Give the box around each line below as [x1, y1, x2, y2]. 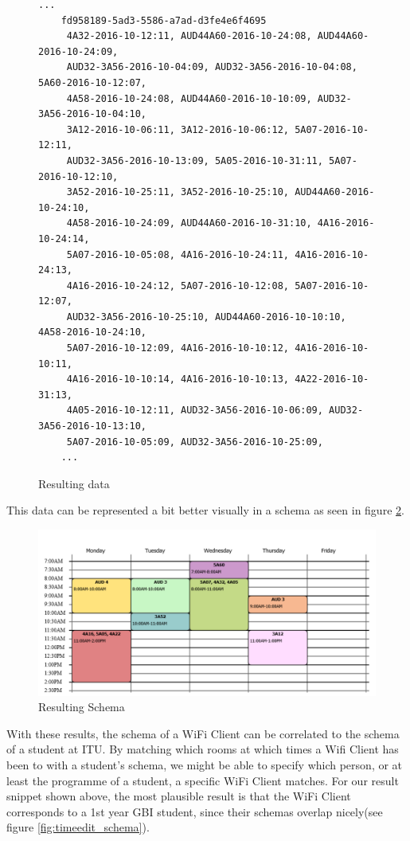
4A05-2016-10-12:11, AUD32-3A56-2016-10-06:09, [66, 405, 323, 417]
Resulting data [38, 475, 110, 491]
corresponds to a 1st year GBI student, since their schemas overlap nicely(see [6, 803, 383, 819]
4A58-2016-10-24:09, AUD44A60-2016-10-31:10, [66, 217, 312, 229]
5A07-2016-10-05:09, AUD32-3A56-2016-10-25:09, [66, 436, 323, 448]
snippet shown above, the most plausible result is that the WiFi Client [6, 788, 351, 804]
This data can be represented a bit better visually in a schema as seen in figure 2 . [6, 502, 404, 518]
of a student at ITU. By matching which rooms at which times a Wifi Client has [6, 741, 399, 757]
